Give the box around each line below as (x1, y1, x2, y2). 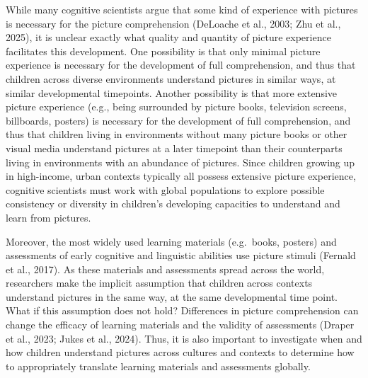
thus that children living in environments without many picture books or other (6, 127, 347, 142)
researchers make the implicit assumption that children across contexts (6, 275, 313, 290)
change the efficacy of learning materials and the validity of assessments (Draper (6, 317, 355, 332)
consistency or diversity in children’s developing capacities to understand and (6, 196, 340, 211)
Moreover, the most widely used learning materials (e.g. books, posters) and (6, 234, 337, 248)
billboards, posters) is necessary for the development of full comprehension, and (6, 113, 351, 127)
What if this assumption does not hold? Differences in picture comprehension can (6, 303, 359, 318)
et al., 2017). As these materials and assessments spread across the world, (6, 261, 325, 276)
